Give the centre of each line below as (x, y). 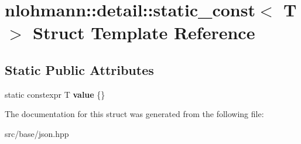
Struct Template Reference (144, 32)
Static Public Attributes (79, 69)
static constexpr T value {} (55, 94)
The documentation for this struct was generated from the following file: (134, 114)
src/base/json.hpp (37, 133)
